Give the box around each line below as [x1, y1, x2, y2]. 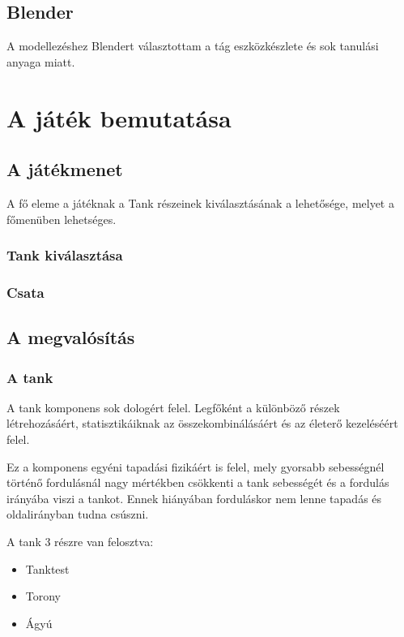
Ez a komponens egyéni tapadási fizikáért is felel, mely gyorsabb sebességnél [6, 458, 385, 475]
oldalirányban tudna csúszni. [6, 506, 149, 523]
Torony [25, 588, 62, 605]
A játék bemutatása [6, 101, 232, 134]
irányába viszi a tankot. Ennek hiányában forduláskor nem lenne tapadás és [6, 489, 382, 506]
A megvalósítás [6, 325, 135, 350]
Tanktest [25, 560, 70, 577]
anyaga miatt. [6, 53, 75, 70]
